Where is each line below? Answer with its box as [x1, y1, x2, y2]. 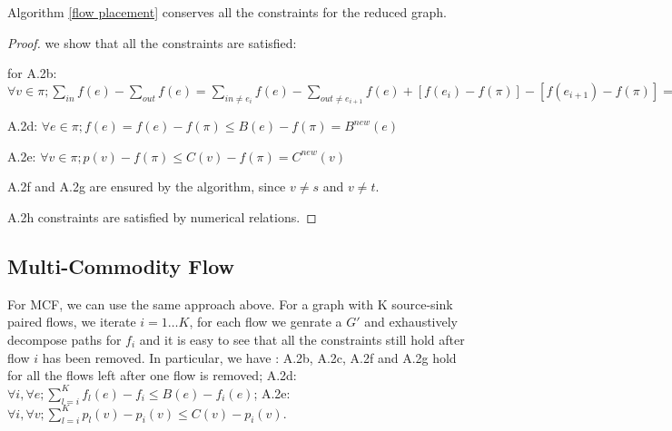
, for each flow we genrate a [189, 312, 342, 331]
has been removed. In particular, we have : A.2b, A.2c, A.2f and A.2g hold [42, 348, 457, 367]
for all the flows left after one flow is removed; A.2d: [7, 366, 297, 385]
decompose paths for [7, 329, 122, 348]
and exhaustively [364, 312, 458, 331]
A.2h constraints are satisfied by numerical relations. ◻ [7, 208, 317, 226]
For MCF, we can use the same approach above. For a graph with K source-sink [7, 294, 453, 313]
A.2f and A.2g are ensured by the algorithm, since [7, 177, 286, 196]
